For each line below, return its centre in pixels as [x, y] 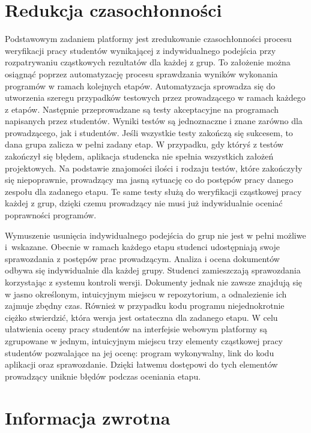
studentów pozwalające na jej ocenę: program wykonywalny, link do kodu [140, 352]
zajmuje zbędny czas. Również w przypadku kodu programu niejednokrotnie [145, 306]
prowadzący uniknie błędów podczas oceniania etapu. [103, 376]
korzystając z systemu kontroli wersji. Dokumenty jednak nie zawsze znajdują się [154, 282]
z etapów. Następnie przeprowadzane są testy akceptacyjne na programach [142, 109]
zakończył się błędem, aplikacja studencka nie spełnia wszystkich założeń [139, 156]
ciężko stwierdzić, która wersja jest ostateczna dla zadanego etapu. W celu [141, 317]
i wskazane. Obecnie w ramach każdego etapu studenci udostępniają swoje [143, 247]
